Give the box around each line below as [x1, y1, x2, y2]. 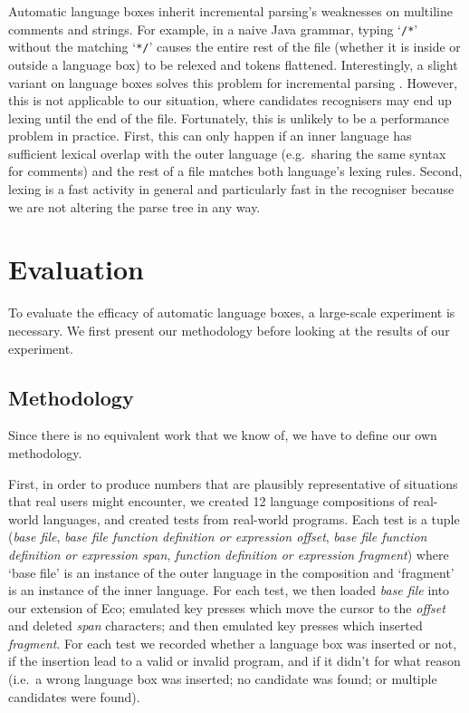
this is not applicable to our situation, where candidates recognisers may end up [8, 91, 452, 110]
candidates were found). [8, 687, 140, 706]
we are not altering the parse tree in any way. [8, 197, 261, 216]
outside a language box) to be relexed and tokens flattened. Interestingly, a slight [8, 54, 458, 73]
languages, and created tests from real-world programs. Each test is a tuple [43, 509, 460, 528]
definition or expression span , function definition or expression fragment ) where [8, 544, 449, 563]
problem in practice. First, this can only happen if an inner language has [8, 126, 412, 145]
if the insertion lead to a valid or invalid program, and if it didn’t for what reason [8, 651, 461, 670]
